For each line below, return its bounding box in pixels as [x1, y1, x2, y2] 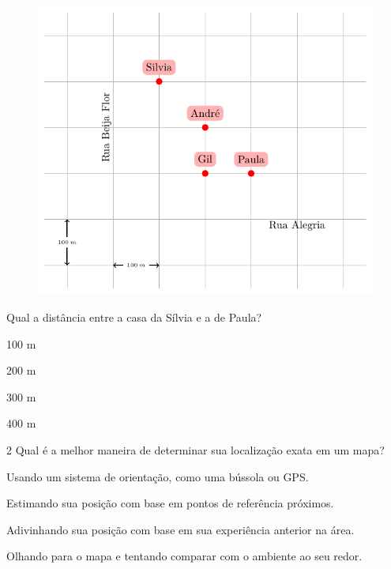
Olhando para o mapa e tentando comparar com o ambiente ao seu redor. [6, 548, 363, 564]
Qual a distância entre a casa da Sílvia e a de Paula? [6, 309, 262, 326]
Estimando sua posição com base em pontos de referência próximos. [6, 495, 334, 511]
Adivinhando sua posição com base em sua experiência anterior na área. [6, 521, 355, 537]
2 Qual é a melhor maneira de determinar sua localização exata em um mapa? [6, 442, 385, 458]
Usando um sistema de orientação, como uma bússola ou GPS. [6, 468, 309, 484]
